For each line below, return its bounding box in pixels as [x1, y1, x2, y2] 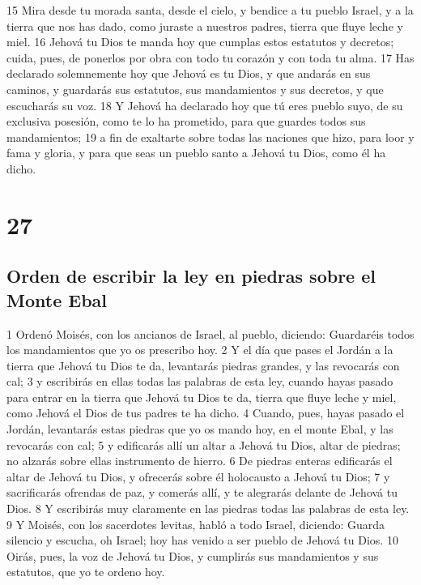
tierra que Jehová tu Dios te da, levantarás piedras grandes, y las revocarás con [6, 357, 400, 374]
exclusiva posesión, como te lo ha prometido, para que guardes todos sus [6, 113, 366, 130]
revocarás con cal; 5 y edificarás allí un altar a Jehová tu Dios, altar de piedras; [6, 436, 401, 453]
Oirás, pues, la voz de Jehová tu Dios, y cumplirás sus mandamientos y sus [6, 547, 379, 564]
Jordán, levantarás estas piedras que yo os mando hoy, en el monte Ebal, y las [6, 421, 393, 438]
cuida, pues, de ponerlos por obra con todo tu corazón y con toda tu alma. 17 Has [6, 49, 415, 66]
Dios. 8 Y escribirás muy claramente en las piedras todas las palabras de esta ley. [6, 500, 410, 517]
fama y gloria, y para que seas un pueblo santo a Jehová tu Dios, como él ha [6, 144, 386, 161]
